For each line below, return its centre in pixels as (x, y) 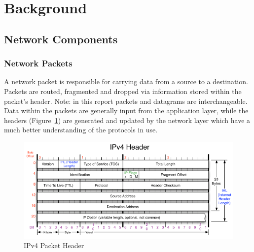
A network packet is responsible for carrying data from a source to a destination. (126, 81)
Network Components (61, 39)
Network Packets (38, 63)
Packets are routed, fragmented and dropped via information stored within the (123, 91)
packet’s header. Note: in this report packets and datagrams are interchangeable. (126, 101)
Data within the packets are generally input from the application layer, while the (126, 110)
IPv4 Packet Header (54, 245)
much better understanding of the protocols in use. (81, 130)
